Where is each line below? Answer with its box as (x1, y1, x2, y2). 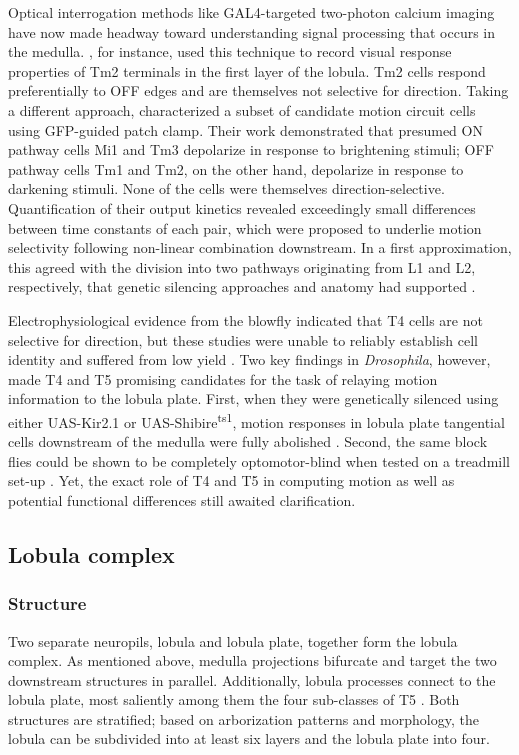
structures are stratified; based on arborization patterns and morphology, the (8, 708, 479, 729)
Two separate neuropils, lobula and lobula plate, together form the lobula (8, 630, 458, 651)
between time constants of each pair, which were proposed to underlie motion (8, 217, 482, 238)
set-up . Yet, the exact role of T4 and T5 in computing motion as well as (8, 470, 455, 491)
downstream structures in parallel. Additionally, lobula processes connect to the (8, 669, 496, 690)
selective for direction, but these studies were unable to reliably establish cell (8, 329, 478, 350)
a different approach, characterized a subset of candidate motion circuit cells (8, 99, 476, 120)
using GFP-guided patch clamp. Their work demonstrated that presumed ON (8, 119, 483, 140)
